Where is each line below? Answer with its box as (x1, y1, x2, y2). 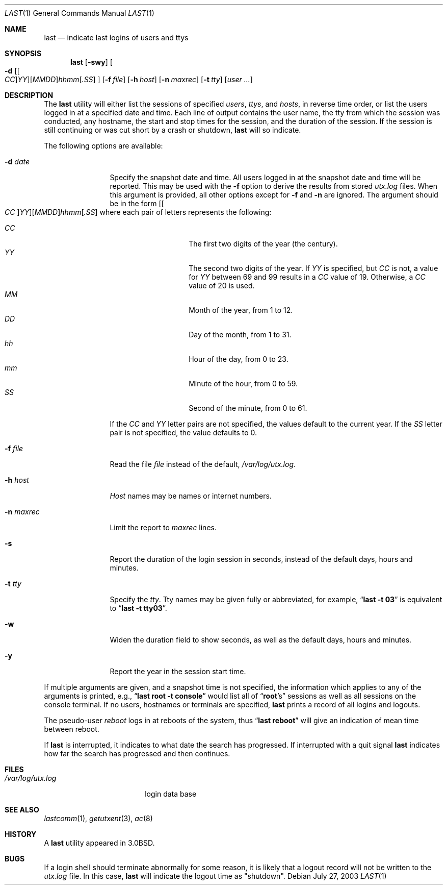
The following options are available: (44, 141, 163, 150)
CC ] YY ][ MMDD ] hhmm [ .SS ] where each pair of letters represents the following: (5, 208, 272, 216)
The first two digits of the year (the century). (189, 239, 338, 248)
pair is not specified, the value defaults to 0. (110, 428, 257, 437)
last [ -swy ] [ (70, 58, 113, 66)
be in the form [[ (110, 199, 164, 208)
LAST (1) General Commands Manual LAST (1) (5, 9, 154, 17)
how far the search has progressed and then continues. (44, 749, 230, 758)
